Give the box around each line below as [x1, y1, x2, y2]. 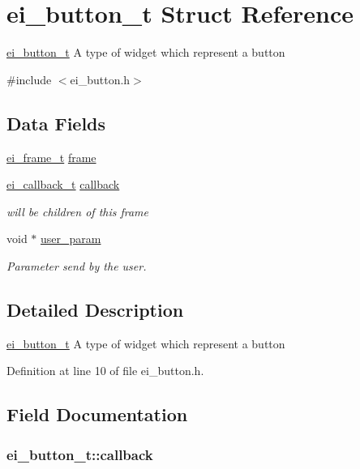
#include [6, 70, 52, 87]
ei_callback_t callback [6, 176, 120, 193]
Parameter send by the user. [6, 257, 147, 274]
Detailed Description [6, 296, 184, 322]
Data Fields [6, 110, 106, 135]
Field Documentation [6, 402, 188, 427]
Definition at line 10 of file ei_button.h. [6, 362, 204, 379]
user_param [41, 230, 101, 247]
